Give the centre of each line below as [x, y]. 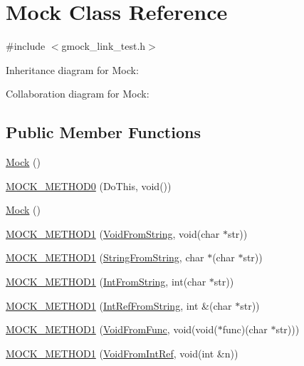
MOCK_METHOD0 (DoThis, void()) [89, 185]
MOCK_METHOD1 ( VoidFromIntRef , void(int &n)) [122, 353]
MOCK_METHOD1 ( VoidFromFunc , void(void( [112, 329]
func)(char [245, 329]
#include [26, 46]
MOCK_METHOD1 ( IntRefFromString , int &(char [119, 305]
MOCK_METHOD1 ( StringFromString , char [105, 257]
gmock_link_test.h [104, 46]
